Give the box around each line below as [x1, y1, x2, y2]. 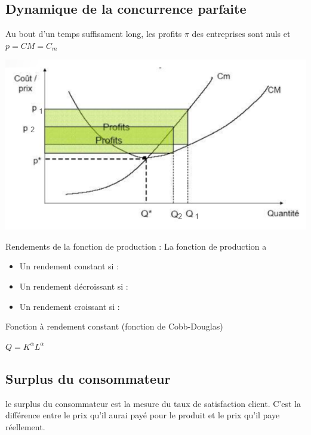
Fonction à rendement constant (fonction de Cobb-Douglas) [5, 320, 223, 333]
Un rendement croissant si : [19, 300, 120, 312]
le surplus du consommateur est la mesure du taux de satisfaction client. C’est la [5, 397, 301, 409]
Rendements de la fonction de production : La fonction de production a [5, 240, 267, 252]
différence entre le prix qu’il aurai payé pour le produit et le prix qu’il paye [5, 409, 280, 421]
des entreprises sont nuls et [192, 27, 291, 40]
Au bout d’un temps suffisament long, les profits [5, 27, 182, 40]
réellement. [5, 420, 45, 433]
